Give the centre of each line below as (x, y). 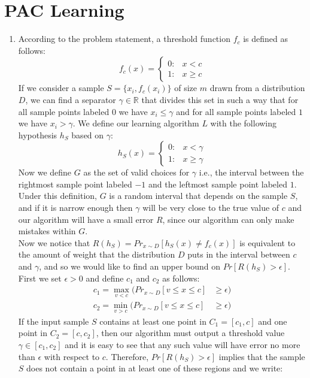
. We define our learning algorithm (136, 123)
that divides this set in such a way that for (220, 99)
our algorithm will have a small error (86, 219)
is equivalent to (268, 242)
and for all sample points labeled (236, 111)
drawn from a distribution (257, 88)
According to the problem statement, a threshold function (124, 39)
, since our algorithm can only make (228, 219)
